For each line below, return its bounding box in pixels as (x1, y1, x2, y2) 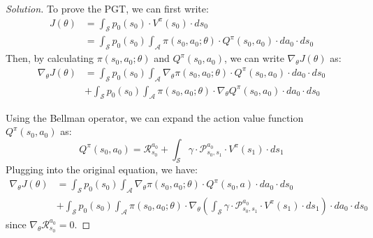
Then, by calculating (6, 51, 94, 65)
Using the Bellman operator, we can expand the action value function (6, 110, 304, 125)
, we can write (224, 51, 284, 65)
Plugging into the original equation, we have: (6, 162, 198, 177)
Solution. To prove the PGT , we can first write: (6, 1, 209, 15)
